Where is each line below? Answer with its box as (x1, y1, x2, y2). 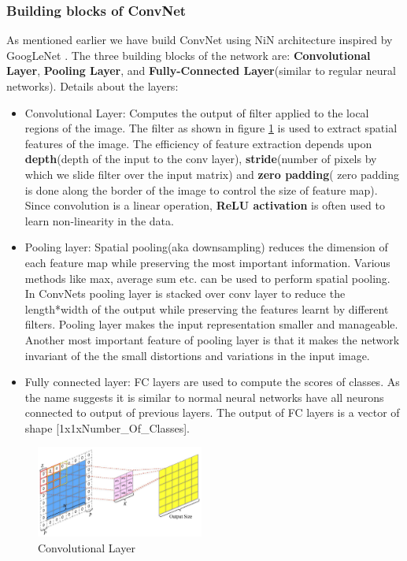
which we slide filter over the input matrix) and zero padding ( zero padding (24, 165, 399, 182)
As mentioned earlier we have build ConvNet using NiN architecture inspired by (6, 32, 393, 48)
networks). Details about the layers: (6, 78, 179, 94)
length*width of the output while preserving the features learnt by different (24, 300, 389, 317)
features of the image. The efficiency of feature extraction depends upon (24, 135, 372, 151)
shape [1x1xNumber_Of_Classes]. (24, 419, 190, 436)
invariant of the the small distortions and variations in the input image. (24, 347, 370, 363)
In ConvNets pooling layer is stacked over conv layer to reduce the (24, 285, 346, 302)
